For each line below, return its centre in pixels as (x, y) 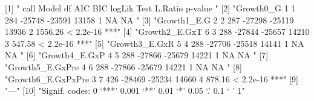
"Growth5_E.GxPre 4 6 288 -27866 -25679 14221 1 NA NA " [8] (123, 66)
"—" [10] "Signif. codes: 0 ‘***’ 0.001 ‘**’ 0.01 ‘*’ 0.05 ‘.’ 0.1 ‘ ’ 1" (125, 90)
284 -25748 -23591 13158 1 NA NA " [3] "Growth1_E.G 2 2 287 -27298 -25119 (149, 20)
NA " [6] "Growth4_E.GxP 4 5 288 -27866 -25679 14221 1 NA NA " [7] (137, 55)
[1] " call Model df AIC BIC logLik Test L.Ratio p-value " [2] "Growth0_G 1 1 (150, 8)
